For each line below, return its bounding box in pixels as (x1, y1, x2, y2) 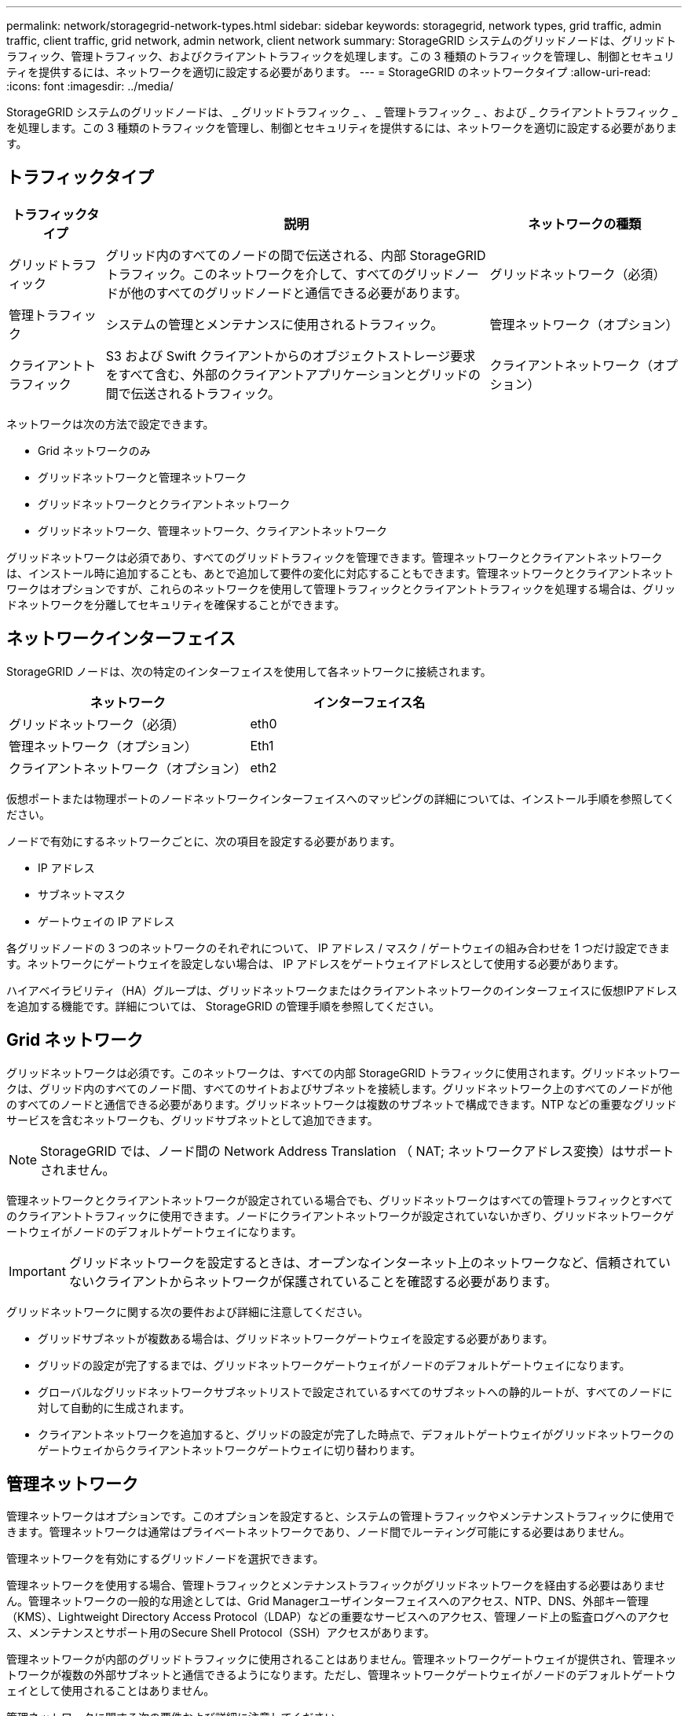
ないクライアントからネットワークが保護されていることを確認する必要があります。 (68, 1273, 558, 1289)
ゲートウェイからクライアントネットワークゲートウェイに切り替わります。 (38, 1443, 422, 1457)
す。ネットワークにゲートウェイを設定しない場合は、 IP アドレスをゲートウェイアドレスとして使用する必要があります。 (6, 956, 625, 970)
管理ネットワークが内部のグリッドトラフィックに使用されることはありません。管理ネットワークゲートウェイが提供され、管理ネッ (6, 1652, 677, 1666)
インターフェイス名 (313, 694, 426, 710)
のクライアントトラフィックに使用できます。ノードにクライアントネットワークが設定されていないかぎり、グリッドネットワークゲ (6, 1208, 675, 1223)
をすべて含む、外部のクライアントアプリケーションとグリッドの (105, 366, 481, 383)
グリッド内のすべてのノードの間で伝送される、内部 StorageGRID (105, 247, 486, 263)
